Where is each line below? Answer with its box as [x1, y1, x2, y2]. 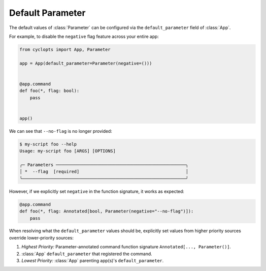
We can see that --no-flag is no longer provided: [9, 128, 112, 134]
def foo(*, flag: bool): [19, 88, 80, 93]
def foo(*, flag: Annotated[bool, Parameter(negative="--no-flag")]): [19, 209, 194, 214]
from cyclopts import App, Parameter [19, 47, 111, 52]
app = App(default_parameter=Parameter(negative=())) [19, 60, 152, 66]
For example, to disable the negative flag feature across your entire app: [9, 33, 159, 39]
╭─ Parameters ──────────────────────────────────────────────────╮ [19, 162, 189, 167]
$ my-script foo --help [19, 141, 77, 147]
